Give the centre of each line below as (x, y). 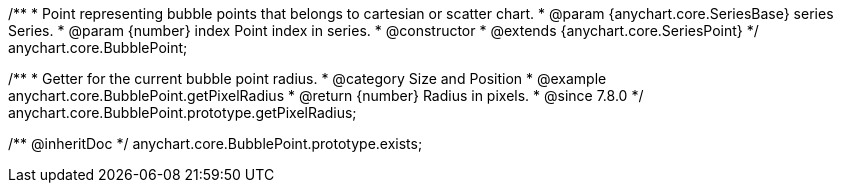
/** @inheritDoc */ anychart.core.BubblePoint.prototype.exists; (215, 143)
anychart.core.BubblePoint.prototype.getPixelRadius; (182, 112)
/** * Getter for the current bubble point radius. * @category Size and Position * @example (307, 78)
